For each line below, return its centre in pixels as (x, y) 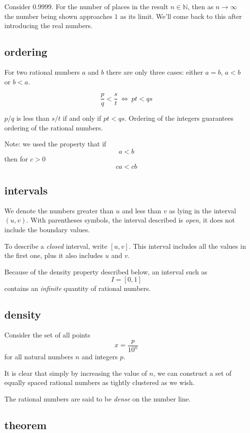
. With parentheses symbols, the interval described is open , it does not (131, 220)
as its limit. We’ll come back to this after (181, 16)
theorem (26, 425)
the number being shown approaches (58, 16)
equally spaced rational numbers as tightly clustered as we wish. (100, 382)
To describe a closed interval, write (56, 246)
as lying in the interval (203, 210)
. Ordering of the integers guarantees (179, 118)
